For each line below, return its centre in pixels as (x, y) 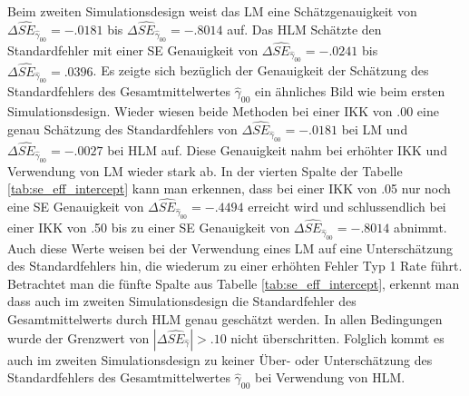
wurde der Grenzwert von (78, 337)
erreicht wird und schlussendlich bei (347, 206)
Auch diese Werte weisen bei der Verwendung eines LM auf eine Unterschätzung (230, 247)
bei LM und (375, 129)
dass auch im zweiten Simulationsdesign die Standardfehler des (182, 301)
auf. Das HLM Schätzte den (304, 29)
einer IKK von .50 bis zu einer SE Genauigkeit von (149, 227)
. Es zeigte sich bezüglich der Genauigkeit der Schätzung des (261, 70)
